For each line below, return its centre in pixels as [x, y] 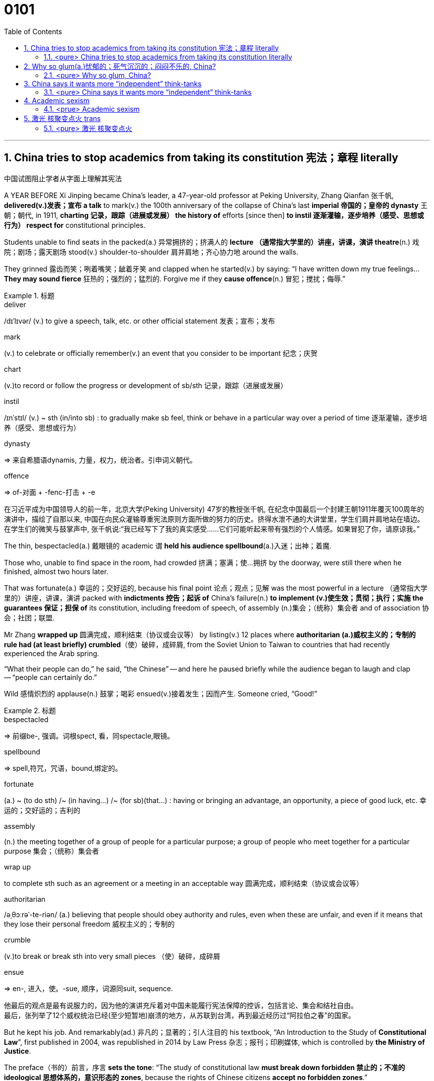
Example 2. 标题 [30, 710]
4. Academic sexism [57, 100]
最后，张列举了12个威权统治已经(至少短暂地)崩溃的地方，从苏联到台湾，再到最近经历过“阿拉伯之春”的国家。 [180, 1015]
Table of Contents [33, 31]
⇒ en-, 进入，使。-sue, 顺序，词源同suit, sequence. [89, 988]
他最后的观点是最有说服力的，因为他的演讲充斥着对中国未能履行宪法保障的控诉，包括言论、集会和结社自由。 [181, 1005]
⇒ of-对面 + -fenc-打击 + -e [50, 492]
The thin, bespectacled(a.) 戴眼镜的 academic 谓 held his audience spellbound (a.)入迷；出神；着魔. [168, 545]
